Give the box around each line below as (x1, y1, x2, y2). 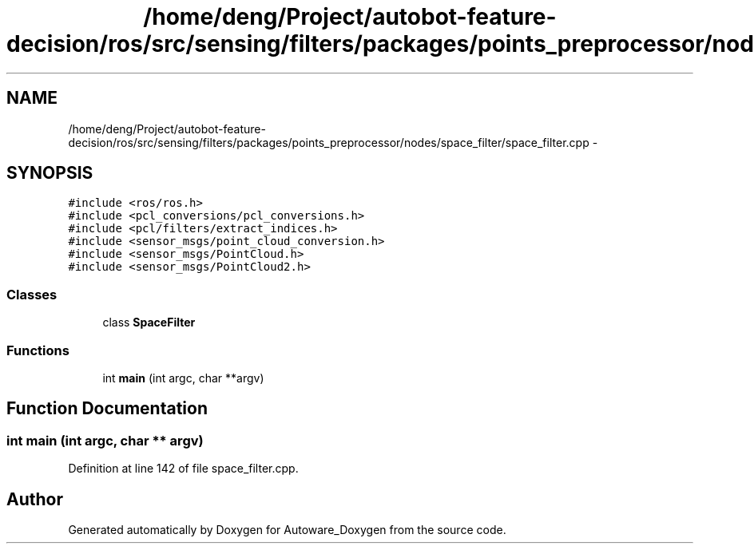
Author (6, 489, 63, 509)
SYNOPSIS (6, 163, 93, 184)
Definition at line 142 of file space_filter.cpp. (68, 461, 299, 476)
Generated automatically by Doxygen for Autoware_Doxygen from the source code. (68, 523, 506, 536)
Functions (6, 342, 69, 358)
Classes (6, 286, 58, 303)
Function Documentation (6, 398, 208, 419)
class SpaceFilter (102, 315, 196, 330)
